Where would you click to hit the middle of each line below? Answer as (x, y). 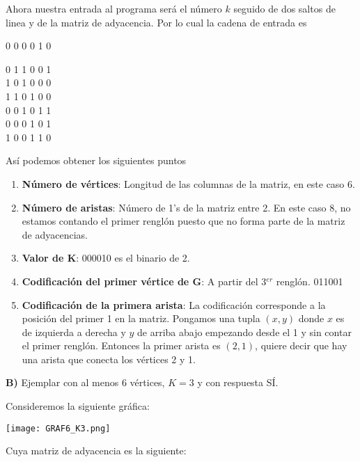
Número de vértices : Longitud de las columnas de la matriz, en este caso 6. (188, 183)
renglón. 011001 (310, 281)
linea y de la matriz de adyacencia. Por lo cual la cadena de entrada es (156, 22)
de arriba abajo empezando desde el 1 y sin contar (244, 332)
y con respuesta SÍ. (238, 382)
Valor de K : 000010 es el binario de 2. (106, 258)
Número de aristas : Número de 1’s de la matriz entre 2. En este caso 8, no (186, 207)
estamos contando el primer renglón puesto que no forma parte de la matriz (183, 221)
